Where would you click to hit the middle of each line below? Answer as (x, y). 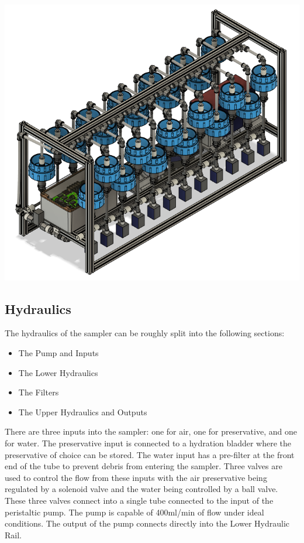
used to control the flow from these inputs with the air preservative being (136, 477)
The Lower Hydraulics (58, 372)
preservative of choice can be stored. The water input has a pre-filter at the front (150, 454)
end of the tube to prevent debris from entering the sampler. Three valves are (144, 466)
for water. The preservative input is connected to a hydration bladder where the (148, 443)
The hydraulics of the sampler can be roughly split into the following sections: (145, 333)
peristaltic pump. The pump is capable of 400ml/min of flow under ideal (134, 512)
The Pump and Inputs (58, 352)
